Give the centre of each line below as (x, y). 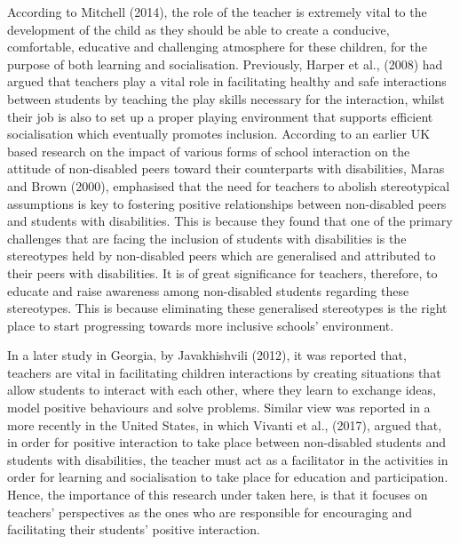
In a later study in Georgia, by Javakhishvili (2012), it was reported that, (207, 355)
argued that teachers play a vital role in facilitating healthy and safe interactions (227, 81)
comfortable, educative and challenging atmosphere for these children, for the (217, 47)
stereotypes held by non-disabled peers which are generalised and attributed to (222, 256)
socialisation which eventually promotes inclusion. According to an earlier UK (219, 134)
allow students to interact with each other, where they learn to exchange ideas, (222, 390)
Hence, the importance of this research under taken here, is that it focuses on (218, 495)
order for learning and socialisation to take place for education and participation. (228, 477)
